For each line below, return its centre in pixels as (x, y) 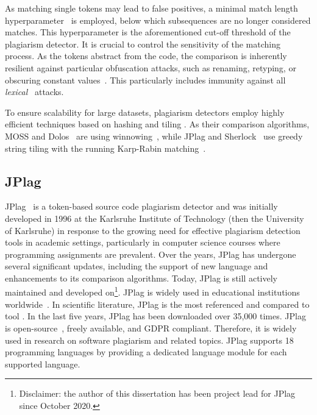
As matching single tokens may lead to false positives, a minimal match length (151, 8)
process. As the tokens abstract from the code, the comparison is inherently (146, 56)
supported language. (43, 364)
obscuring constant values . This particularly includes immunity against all (145, 80)
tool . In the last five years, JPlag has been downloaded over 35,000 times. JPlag (155, 316)
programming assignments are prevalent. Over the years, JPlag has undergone (151, 254)
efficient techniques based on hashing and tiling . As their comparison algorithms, (157, 124)
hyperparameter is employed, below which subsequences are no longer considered (158, 20)
